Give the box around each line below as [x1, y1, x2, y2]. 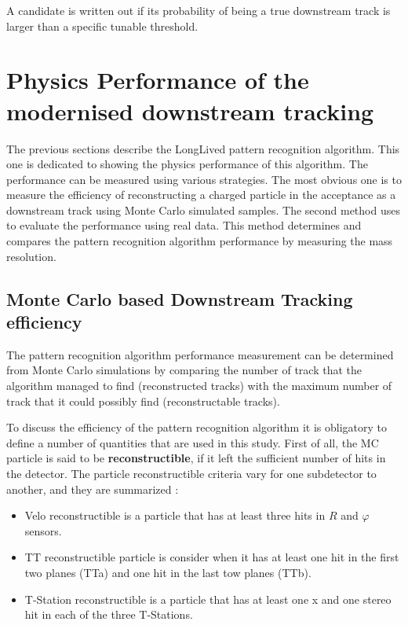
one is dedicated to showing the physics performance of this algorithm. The [6, 156, 368, 172]
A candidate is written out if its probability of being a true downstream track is [6, 2, 391, 18]
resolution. [6, 248, 56, 264]
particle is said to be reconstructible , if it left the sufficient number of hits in [6, 450, 386, 466]
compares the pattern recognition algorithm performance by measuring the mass [6, 233, 393, 249]
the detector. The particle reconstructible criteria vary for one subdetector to [6, 465, 377, 481]
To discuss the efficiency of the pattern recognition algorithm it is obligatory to [6, 419, 388, 436]
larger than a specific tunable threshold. [6, 17, 199, 34]
